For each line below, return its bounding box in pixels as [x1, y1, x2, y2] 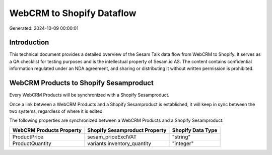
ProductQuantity [12, 140, 51, 147]
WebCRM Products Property [12, 126, 82, 133]
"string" [172, 133, 191, 140]
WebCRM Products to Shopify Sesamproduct [9, 79, 154, 88]
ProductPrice [12, 133, 44, 140]
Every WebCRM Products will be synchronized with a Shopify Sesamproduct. [9, 92, 170, 98]
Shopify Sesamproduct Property [87, 126, 167, 133]
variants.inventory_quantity [87, 140, 151, 147]
